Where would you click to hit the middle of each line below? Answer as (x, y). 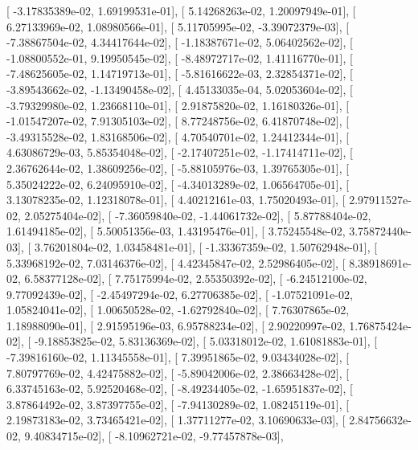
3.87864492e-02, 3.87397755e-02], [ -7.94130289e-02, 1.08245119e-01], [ (178, 404)
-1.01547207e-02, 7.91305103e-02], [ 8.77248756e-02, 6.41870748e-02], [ (178, 121)
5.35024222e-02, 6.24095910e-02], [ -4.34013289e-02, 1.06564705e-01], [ (178, 184)
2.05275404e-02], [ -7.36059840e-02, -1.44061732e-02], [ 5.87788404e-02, (198, 215)
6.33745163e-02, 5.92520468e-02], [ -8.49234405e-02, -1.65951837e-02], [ (180, 389)
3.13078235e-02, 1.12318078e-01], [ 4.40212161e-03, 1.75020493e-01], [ (176, 200)
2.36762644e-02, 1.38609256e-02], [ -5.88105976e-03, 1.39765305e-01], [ (178, 168)
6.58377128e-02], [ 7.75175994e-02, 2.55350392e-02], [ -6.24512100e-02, (196, 278)
